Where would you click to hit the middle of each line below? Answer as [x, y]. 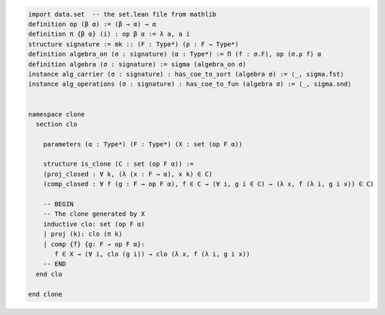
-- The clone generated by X [94, 214]
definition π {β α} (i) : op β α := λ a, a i [109, 34]
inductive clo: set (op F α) [94, 224]
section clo [57, 124]
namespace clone [57, 114]
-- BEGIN [58, 204]
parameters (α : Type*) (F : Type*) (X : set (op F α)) [143, 144]
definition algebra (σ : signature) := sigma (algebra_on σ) [137, 64]
